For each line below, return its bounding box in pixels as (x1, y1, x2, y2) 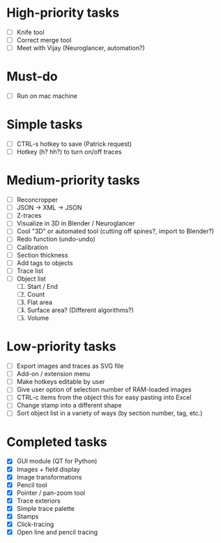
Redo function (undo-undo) (16, 235, 96, 244)
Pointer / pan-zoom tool (16, 489, 85, 497)
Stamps (16, 512, 39, 521)
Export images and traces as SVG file (16, 362, 124, 371)
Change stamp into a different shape (16, 401, 122, 410)
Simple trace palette (16, 504, 75, 512)
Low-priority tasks (6, 339, 116, 355)
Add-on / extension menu (16, 370, 91, 378)
